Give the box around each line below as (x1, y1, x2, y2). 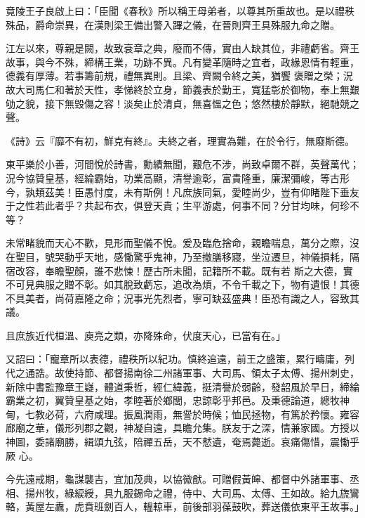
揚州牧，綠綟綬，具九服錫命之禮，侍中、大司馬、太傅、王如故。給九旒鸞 (25, 485, 359, 500)
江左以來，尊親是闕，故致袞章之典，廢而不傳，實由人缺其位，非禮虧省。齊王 (6, 41, 359, 56)
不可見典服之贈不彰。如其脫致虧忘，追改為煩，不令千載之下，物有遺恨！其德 (6, 277, 359, 292)
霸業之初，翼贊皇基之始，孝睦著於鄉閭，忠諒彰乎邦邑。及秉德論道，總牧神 (6, 393, 350, 408)
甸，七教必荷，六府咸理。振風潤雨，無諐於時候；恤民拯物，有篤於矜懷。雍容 (6, 406, 359, 421)
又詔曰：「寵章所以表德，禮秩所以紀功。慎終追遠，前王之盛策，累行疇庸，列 (6, 351, 354, 366)
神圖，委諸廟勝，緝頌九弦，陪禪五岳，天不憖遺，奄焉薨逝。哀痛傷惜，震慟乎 (6, 434, 359, 449)
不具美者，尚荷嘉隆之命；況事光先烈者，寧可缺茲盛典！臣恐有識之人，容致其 (6, 290, 359, 305)
